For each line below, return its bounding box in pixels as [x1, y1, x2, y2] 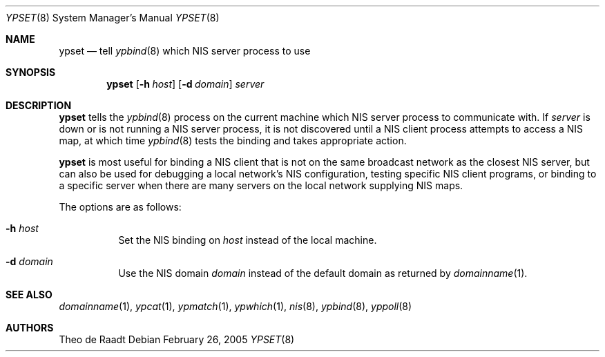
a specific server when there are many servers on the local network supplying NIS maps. [59, 180, 463, 191]
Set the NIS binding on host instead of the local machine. [118, 234, 377, 246]
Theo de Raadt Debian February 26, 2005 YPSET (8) [59, 334, 295, 345]
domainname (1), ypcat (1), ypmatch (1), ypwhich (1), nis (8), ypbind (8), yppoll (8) [59, 300, 412, 312]
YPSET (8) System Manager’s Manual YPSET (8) [6, 12, 220, 23]
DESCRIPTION [6, 99, 72, 111]
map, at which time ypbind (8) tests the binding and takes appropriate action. [59, 135, 407, 146]
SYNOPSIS [6, 66, 56, 78]
